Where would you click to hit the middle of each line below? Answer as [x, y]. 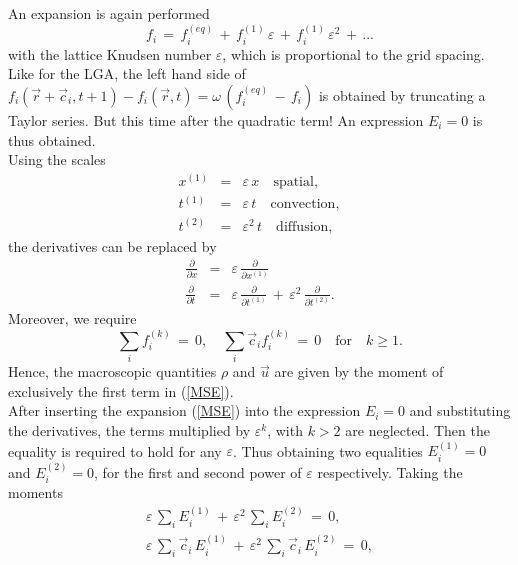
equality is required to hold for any [115, 450]
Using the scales [57, 159]
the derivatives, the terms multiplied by [129, 429]
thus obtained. [52, 139]
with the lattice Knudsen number [110, 53]
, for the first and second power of [198, 471]
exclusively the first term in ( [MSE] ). [121, 390]
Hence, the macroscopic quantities [112, 371]
